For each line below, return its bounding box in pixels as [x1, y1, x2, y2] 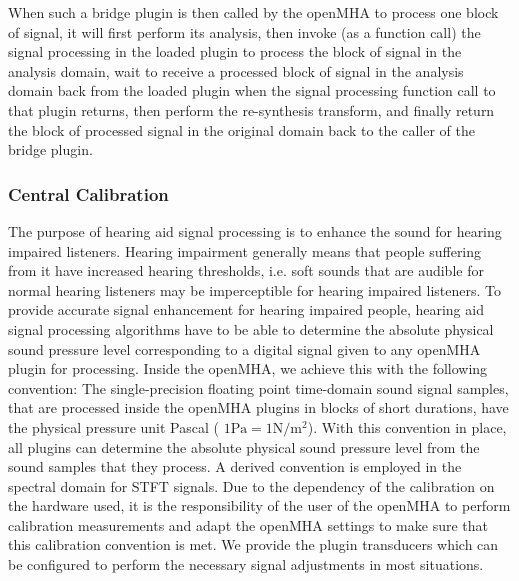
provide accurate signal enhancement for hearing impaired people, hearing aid [8, 299, 484, 320]
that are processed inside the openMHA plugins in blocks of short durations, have [8, 397, 509, 418]
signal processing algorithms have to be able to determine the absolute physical [8, 318, 494, 339]
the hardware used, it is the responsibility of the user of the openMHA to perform [8, 495, 511, 516]
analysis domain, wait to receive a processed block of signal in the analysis [8, 60, 464, 81]
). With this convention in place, [307, 416, 507, 437]
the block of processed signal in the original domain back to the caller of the [8, 119, 476, 140]
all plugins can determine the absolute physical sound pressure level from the [8, 436, 480, 457]
